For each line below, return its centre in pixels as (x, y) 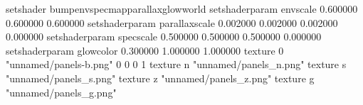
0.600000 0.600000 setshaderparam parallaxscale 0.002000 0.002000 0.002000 (172, 22)
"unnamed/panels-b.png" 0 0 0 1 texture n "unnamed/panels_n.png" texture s (176, 64)
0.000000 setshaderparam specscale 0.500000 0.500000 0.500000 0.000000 (164, 37)
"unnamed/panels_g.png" (61, 92)
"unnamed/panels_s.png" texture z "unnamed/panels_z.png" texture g (160, 78)
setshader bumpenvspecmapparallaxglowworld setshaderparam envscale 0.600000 (182, 9)
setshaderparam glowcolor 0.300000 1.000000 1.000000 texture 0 (145, 50)
